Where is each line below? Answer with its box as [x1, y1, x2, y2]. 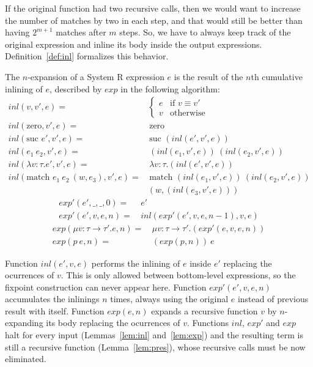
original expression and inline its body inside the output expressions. [5, 37, 262, 50]
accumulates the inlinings [5, 292, 100, 305]
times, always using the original [110, 292, 229, 305]
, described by [50, 82, 102, 95]
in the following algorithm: [120, 82, 220, 95]
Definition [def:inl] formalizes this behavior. [5, 50, 169, 62]
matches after [56, 26, 106, 39]
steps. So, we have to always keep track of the [119, 26, 291, 39]
